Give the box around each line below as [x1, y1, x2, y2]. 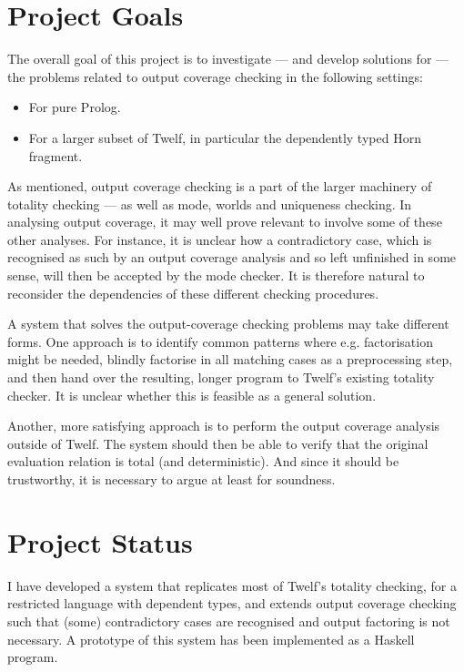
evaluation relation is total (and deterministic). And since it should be [7, 452, 399, 471]
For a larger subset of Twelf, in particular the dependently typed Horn [28, 127, 421, 147]
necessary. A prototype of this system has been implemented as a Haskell [7, 629, 415, 648]
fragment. [28, 146, 83, 165]
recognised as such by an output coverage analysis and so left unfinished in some [7, 248, 457, 267]
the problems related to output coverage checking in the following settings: [7, 66, 423, 86]
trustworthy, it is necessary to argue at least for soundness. [7, 470, 336, 488]
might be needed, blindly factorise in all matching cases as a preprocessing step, [7, 350, 453, 369]
